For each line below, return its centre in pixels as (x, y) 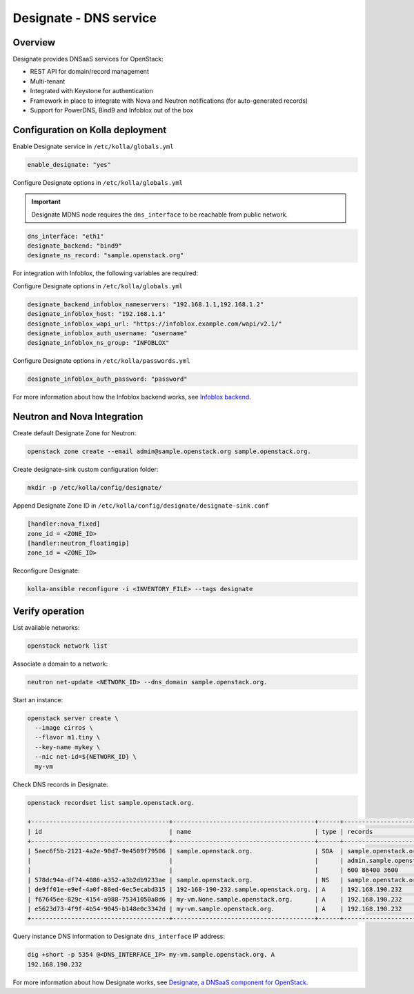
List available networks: (46, 627)
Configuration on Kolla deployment (90, 130)
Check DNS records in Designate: (60, 784)
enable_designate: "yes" (69, 165)
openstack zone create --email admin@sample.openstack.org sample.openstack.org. (169, 451)
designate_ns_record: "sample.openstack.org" (106, 256)
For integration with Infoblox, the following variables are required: (106, 273)
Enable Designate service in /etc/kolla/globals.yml (93, 146)
